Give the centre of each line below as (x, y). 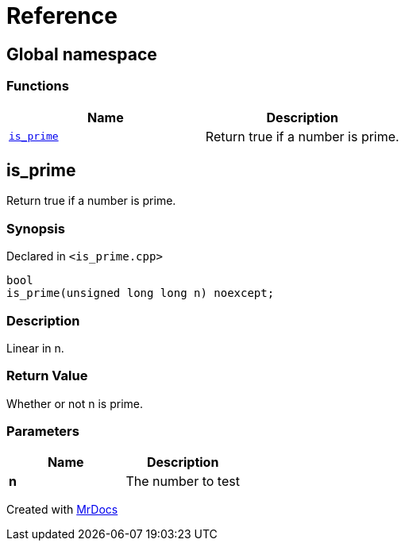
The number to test (183, 482)
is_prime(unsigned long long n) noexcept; (141, 293)
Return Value (47, 376)
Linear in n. (35, 348)
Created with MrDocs (62, 510)
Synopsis (36, 228)
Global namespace (82, 54)
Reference (62, 16)
